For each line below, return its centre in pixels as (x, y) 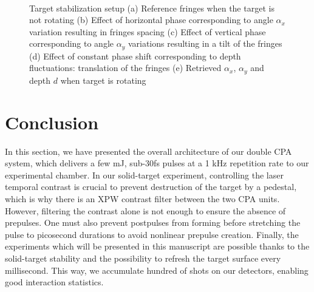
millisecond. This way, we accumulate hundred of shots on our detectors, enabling (157, 270)
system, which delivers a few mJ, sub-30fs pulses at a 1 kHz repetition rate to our (157, 163)
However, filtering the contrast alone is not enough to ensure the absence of (145, 210)
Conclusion (52, 122)
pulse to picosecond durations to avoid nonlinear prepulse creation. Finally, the (152, 234)
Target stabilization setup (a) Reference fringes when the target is (152, 8)
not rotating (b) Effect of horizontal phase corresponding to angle (151, 20)
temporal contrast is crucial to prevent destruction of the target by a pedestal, (151, 187)
